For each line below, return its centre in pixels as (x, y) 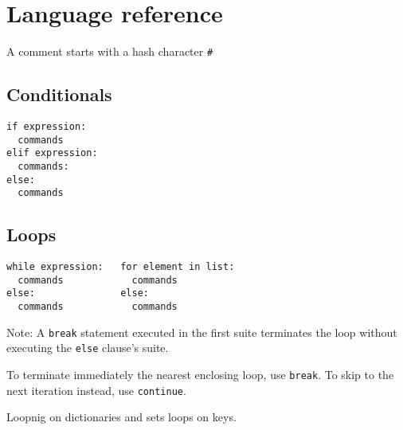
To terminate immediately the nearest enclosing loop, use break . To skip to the (200, 375)
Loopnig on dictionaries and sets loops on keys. (121, 417)
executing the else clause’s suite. (88, 348)
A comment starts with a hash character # (110, 51)
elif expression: (52, 153)
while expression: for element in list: (121, 267)
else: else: (78, 293)
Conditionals (59, 94)
